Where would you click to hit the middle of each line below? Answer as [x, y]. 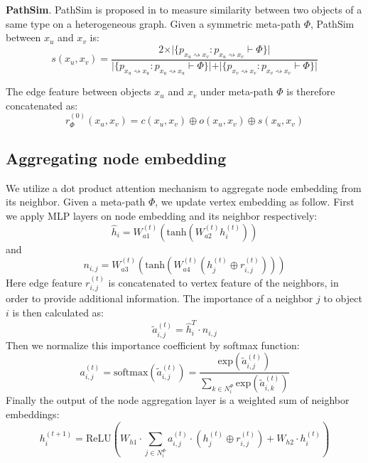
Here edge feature [44, 283]
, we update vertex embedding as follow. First [255, 202]
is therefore [311, 91]
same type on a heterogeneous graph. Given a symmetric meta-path [153, 23]
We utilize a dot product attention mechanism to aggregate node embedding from [184, 187]
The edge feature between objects [79, 91]
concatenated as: [42, 105]
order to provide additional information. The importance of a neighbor [159, 298]
